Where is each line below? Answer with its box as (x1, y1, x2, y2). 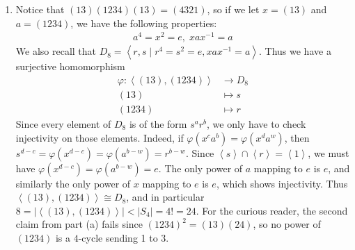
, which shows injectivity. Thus (216, 176, 348, 190)
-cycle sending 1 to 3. (78, 230, 169, 244)
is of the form (129, 116, 187, 131)
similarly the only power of (15, 176, 131, 190)
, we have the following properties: (70, 15, 217, 30)
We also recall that (15, 44, 97, 58)
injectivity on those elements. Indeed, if (15, 130, 184, 144)
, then (284, 130, 310, 144)
